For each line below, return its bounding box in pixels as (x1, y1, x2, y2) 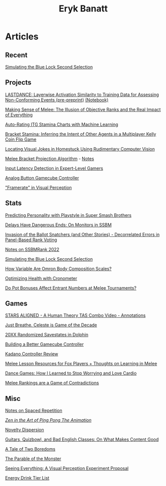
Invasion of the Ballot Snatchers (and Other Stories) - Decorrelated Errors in (5, 231, 160, 237)
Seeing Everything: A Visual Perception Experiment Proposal (5, 466, 129, 472)
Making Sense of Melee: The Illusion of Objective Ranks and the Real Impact (5, 106, 161, 112)
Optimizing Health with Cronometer (5, 275, 78, 281)
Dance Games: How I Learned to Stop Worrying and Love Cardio (5, 370, 137, 376)
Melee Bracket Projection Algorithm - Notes (5, 155, 94, 162)
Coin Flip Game (5, 136, 37, 142)
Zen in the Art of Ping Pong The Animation (5, 417, 92, 423)
